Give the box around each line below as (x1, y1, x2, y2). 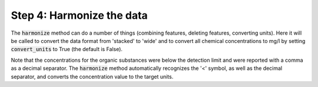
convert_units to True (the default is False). (11, 46, 123, 53)
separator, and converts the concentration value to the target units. (11, 73, 174, 80)
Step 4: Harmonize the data (11, 9, 148, 22)
